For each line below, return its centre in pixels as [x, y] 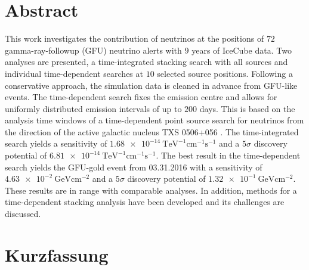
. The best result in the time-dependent [228, 155]
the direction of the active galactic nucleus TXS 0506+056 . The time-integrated [152, 131]
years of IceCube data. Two [242, 50]
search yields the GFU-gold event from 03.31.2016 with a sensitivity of [134, 167]
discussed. [23, 214]
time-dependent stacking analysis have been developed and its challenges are [145, 202]
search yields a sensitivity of [56, 143]
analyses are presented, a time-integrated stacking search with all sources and [146, 62]
